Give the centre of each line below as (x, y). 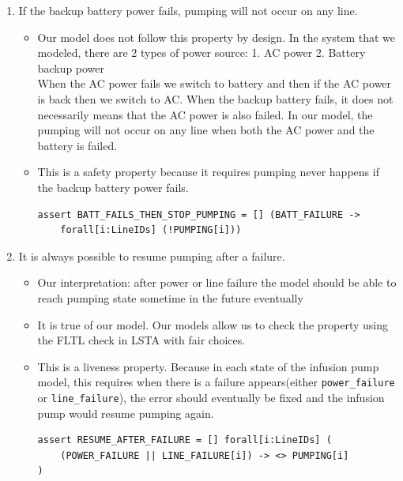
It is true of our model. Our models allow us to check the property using (213, 324)
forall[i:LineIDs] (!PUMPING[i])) (151, 230)
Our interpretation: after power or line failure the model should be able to (217, 282)
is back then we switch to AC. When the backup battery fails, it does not (215, 98)
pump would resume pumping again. (126, 413)
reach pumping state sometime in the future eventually (170, 297)
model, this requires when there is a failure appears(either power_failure (216, 382)
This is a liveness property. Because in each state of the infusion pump (208, 366)
